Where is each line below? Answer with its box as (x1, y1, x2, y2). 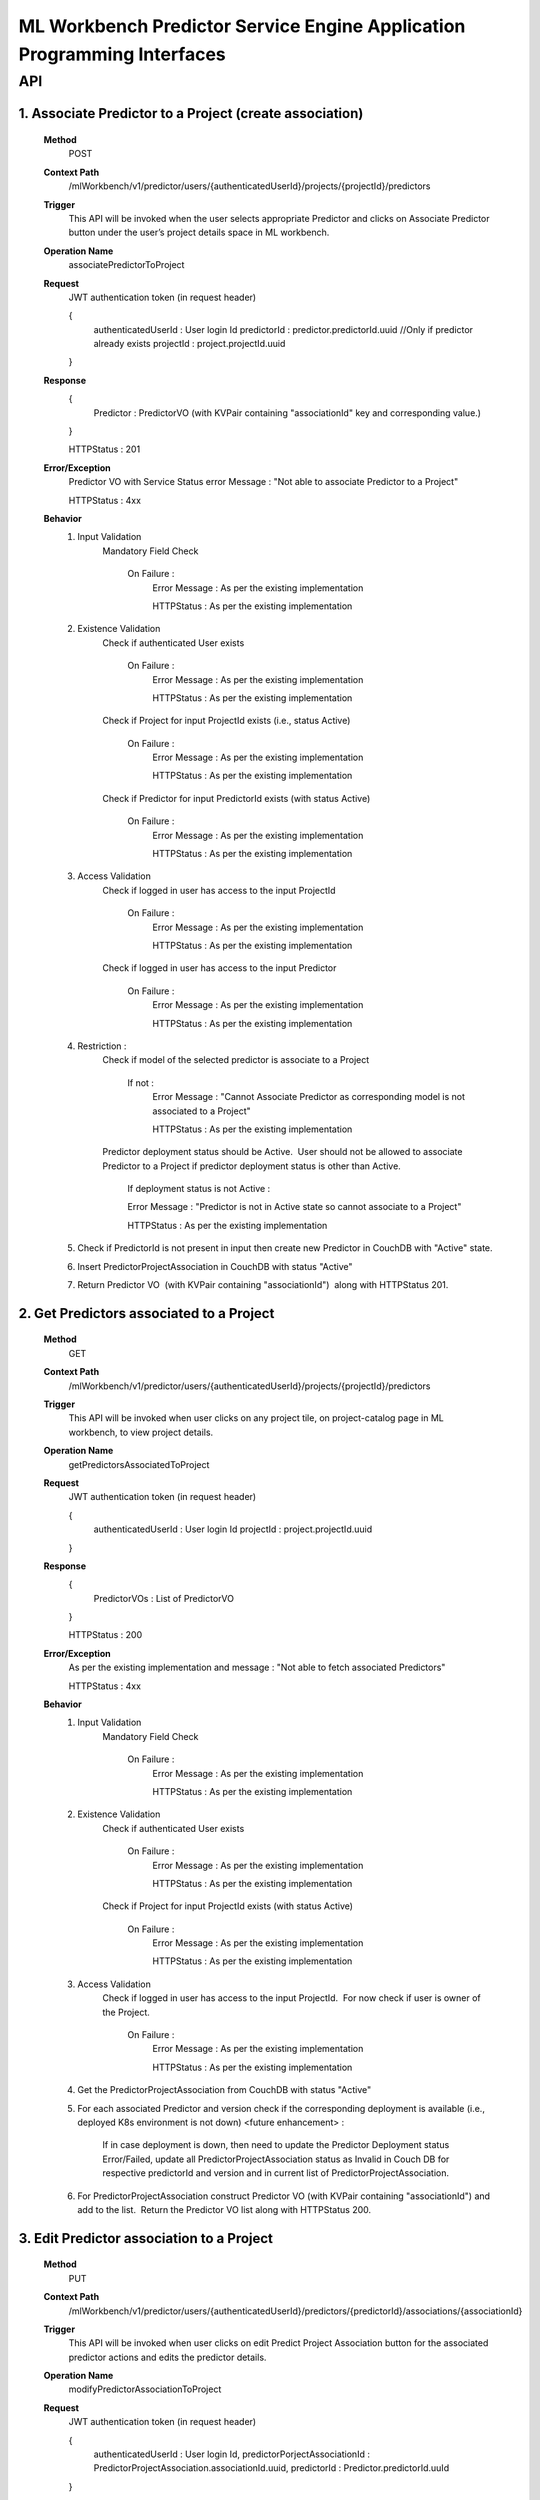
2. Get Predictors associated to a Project (18, 1305, 275, 1322)
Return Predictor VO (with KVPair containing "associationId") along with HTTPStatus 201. (77, 1279, 449, 1291)
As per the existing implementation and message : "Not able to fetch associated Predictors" (68, 1661, 446, 1674)
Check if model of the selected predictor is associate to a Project (102, 1054, 370, 1066)
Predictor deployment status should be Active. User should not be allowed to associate (102, 1146, 463, 1158)
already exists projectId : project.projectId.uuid (93, 338, 286, 350)
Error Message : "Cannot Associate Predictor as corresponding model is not (152, 1091, 465, 1103)
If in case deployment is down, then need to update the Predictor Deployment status (102, 2139, 450, 2151)
